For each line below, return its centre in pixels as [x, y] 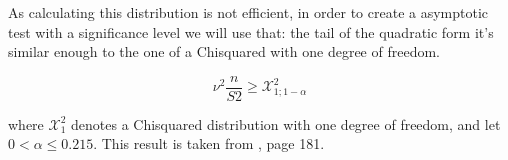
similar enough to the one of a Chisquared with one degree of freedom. [224, 51]
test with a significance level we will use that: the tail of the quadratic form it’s [251, 31]
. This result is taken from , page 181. [209, 143]
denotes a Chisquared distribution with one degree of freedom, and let [286, 123]
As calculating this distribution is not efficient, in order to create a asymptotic [248, 12]
